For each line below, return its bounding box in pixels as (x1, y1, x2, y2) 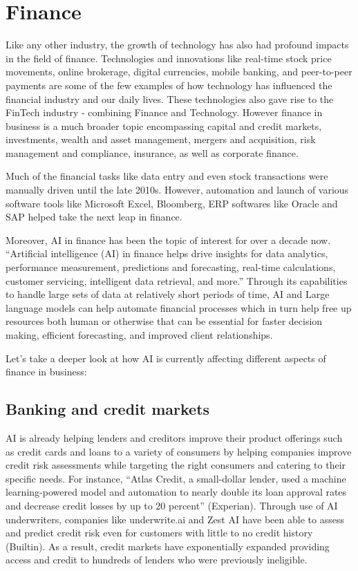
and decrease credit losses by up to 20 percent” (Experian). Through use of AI (6, 498, 338, 512)
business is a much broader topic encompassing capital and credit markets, (6, 118, 322, 133)
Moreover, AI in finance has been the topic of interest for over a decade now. (6, 232, 331, 247)
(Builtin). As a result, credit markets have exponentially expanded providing (6, 539, 330, 553)
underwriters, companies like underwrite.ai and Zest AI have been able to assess (6, 512, 344, 526)
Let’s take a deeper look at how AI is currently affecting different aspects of (6, 350, 326, 365)
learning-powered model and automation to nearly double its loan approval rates (6, 485, 347, 499)
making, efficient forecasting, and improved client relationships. (6, 328, 273, 341)
